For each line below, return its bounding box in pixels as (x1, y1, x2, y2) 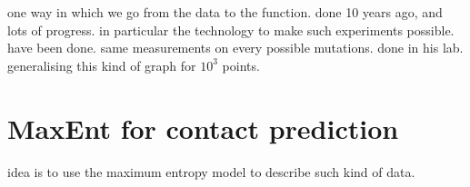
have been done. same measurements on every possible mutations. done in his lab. (7, 38, 464, 57)
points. (222, 55, 260, 74)
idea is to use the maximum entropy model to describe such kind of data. (7, 162, 415, 181)
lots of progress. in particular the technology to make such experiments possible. (7, 20, 455, 39)
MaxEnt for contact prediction (7, 109, 399, 146)
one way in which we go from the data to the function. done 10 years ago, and (7, 3, 443, 21)
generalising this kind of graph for (7, 55, 196, 74)
